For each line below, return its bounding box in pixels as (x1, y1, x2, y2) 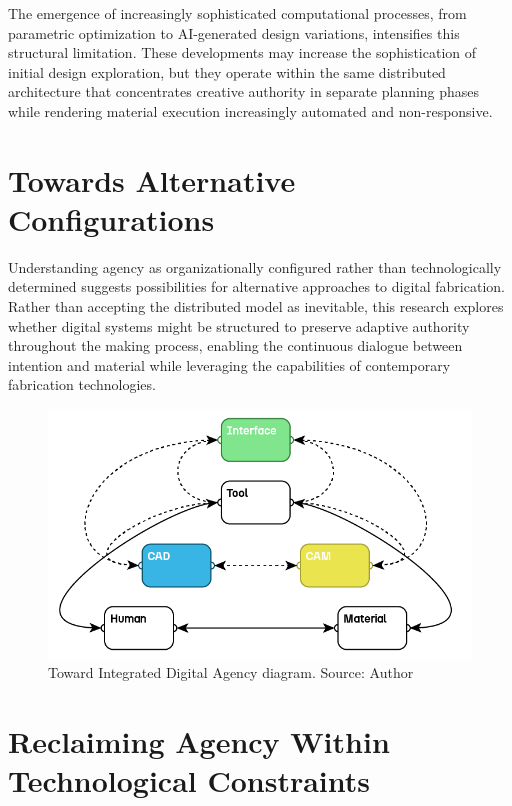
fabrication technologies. (8, 374, 156, 395)
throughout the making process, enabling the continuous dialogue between (8, 335, 463, 356)
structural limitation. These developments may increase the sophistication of (8, 42, 477, 63)
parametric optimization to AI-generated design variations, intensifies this (8, 22, 460, 43)
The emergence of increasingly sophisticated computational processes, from (8, 3, 467, 23)
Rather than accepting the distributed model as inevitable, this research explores (8, 296, 504, 317)
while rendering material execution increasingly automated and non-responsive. (8, 100, 493, 121)
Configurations (8, 198, 215, 239)
